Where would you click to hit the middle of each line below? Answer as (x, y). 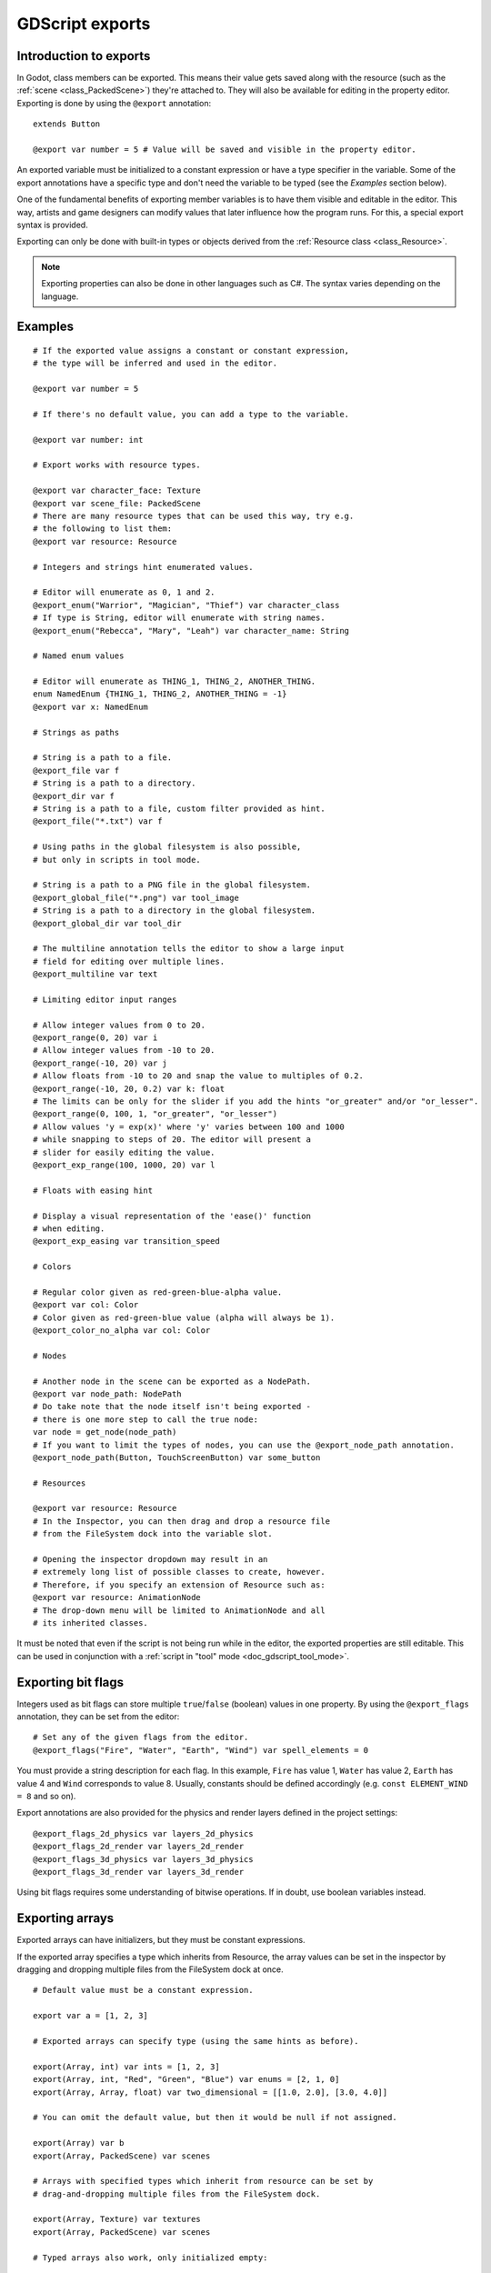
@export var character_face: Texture (117, 491)
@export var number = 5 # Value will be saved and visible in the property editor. (225, 150)
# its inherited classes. (91, 1623)
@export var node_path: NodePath (107, 1394)
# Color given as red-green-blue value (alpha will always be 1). (184, 1317)
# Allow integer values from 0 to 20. (120, 1025)
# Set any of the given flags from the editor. (141, 1737)
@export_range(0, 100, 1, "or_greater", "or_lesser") (155, 1114)
